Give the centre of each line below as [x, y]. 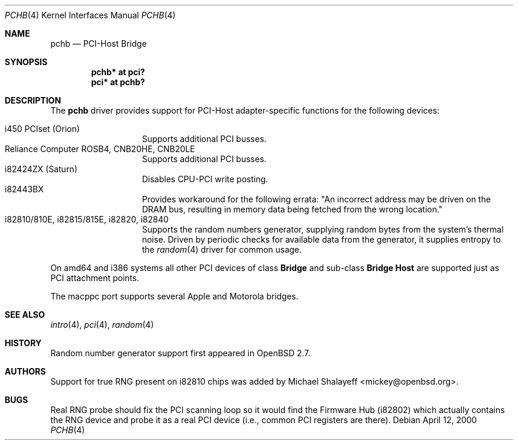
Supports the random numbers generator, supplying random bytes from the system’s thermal [323, 229]
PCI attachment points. [95, 278]
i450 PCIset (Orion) [42, 129]
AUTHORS [25, 371]
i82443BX [24, 189]
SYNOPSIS [26, 62]
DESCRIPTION [33, 100]
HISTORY [23, 343]
